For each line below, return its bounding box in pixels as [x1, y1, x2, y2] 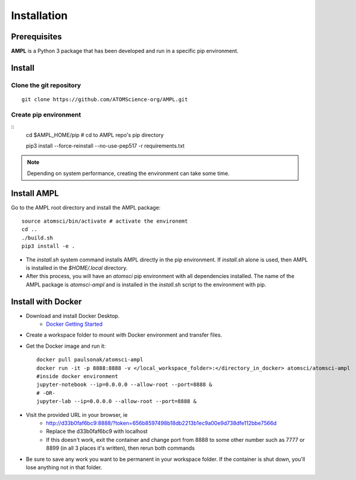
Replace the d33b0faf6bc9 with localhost [46, 428, 148, 435]
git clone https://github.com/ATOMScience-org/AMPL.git [21, 96, 188, 103]
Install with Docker [11, 297, 82, 307]
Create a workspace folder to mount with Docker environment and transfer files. [26, 331, 223, 339]
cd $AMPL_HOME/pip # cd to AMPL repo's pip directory [26, 131, 164, 138]
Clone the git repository [11, 81, 82, 89]
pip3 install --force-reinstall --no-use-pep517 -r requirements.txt [26, 142, 185, 149]
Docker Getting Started [46, 320, 103, 328]
